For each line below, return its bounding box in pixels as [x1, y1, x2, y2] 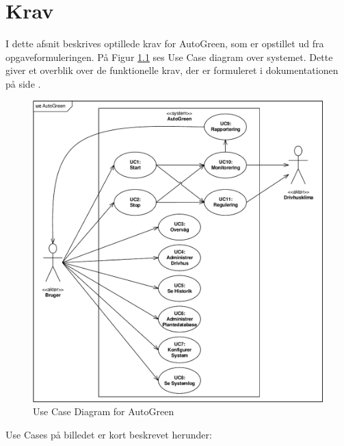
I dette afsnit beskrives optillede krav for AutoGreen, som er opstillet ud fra [5, 36, 324, 51]
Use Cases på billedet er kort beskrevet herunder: [5, 428, 212, 442]
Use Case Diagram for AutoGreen [33, 404, 174, 419]
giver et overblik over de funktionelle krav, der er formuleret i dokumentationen [5, 63, 339, 77]
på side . [5, 76, 41, 90]
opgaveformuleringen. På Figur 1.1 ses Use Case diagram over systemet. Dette [5, 49, 333, 64]
